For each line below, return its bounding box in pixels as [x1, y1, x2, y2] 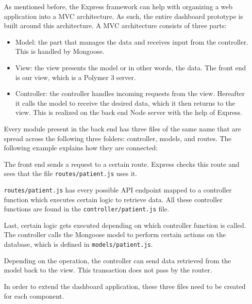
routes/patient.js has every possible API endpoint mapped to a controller [4, 184, 232, 194]
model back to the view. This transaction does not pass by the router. [4, 265, 212, 275]
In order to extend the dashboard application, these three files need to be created [4, 281, 246, 291]
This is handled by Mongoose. [15, 46, 104, 56]
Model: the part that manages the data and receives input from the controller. [15, 36, 249, 47]
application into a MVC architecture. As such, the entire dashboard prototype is [4, 11, 243, 21]
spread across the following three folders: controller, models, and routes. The [4, 133, 232, 143]
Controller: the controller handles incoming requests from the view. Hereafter [15, 88, 245, 98]
